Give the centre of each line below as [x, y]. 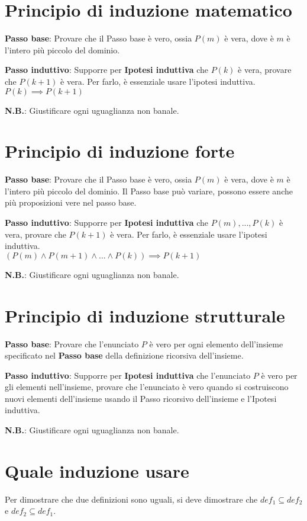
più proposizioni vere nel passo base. [71, 202]
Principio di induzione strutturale [145, 315]
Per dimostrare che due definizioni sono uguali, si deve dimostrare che [131, 499]
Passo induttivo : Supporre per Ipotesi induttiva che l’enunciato [128, 375]
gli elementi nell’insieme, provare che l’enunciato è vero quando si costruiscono [147, 387]
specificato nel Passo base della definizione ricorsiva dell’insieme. [124, 355]
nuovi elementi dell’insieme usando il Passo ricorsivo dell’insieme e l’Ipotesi [141, 398]
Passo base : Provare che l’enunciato [72, 343]
